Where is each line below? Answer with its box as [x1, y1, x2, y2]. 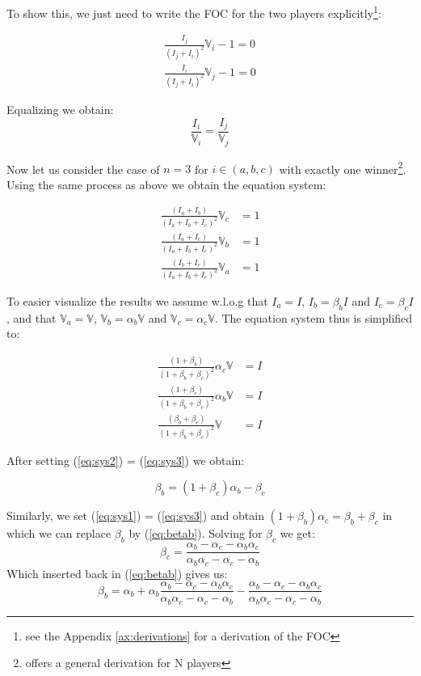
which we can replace [6, 525, 112, 542]
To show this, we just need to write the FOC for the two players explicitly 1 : [6, 2, 381, 21]
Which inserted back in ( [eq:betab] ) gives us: [6, 564, 228, 581]
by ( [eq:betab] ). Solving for [128, 525, 263, 542]
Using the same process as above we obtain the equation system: [6, 175, 326, 192]
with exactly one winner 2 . [279, 158, 406, 177]
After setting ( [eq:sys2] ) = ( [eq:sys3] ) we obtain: [6, 451, 245, 468]
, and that [6, 309, 57, 326]
